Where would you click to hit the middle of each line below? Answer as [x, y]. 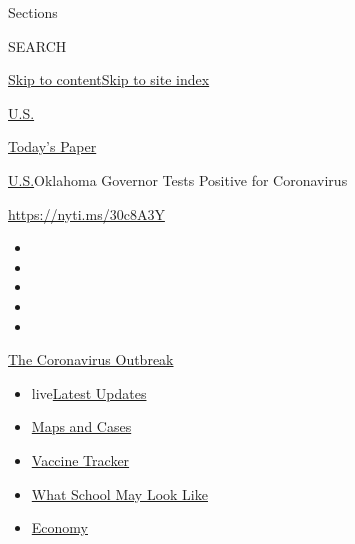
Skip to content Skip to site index [109, 79]
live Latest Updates [89, 392]
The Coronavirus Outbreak [91, 359]
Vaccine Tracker [80, 459]
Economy [59, 527]
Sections [33, 12]
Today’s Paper [52, 146]
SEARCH [37, 45]
